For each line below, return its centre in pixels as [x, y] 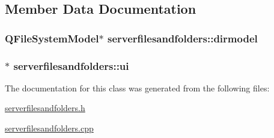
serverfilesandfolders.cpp [49, 128]
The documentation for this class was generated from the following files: [137, 88]
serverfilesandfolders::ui [71, 65]
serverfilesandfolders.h [45, 108]
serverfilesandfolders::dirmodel [183, 38]
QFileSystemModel [52, 38]
